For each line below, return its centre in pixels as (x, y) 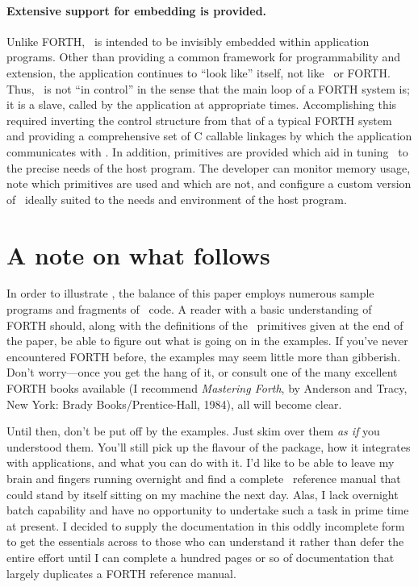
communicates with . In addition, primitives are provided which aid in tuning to (207, 151)
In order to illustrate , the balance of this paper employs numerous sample (190, 293)
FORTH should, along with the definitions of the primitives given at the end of (205, 325)
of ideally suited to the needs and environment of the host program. (177, 199)
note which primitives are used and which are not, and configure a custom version (209, 183)
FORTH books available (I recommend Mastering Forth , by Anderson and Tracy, (207, 388)
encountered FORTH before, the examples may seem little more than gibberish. (204, 356)
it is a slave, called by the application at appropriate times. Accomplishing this (202, 104)
